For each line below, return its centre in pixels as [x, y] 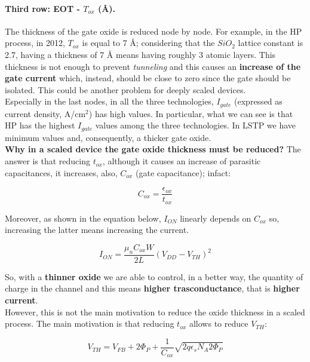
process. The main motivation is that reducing [90, 323]
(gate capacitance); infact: [183, 172]
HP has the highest [40, 125]
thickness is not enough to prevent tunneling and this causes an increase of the [153, 66]
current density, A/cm [45, 113]
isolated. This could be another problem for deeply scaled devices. [125, 89]
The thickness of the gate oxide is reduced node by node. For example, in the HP [154, 31]
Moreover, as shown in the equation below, [83, 218]
